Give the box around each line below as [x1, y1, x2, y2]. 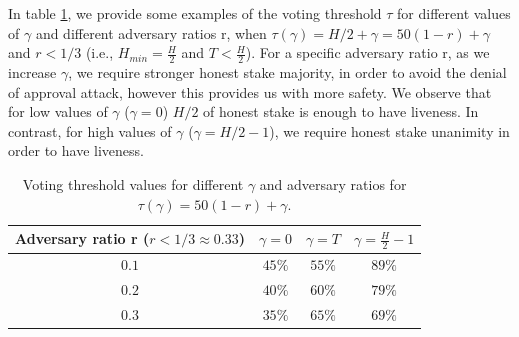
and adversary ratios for [259, 173, 407, 194]
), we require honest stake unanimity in [269, 120, 510, 141]
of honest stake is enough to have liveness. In [203, 101, 479, 122]
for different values [397, 3, 511, 23]
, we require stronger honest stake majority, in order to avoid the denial [68, 62, 507, 83]
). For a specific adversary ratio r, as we [245, 42, 490, 63]
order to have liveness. [8, 140, 144, 161]
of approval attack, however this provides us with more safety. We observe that [8, 81, 492, 102]
